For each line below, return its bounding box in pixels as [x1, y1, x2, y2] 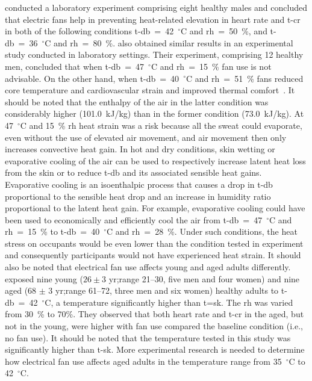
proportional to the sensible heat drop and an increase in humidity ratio [5, 190, 271, 202]
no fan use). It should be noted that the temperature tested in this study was [5, 331, 291, 344]
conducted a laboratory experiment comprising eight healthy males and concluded [5, 1, 307, 13]
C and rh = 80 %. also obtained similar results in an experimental [45, 36, 293, 49]
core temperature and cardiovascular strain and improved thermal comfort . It [5, 84, 295, 96]
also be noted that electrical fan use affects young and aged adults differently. [5, 261, 291, 273]
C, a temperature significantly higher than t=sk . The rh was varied [45, 296, 293, 308]
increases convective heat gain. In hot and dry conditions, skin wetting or [5, 143, 275, 155]
